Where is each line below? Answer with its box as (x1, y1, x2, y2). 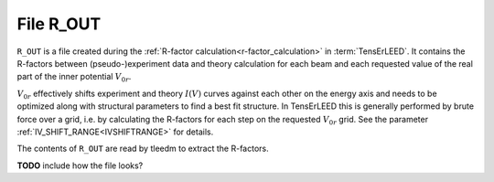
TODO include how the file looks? (16, 160, 144, 171)
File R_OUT (16, 14, 102, 34)
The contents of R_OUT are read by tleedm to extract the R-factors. (16, 143, 269, 155)
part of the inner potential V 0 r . (16, 71, 132, 84)
